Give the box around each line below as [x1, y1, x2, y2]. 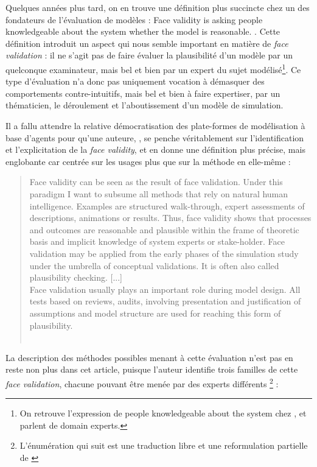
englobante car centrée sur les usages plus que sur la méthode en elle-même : [5, 155, 291, 167]
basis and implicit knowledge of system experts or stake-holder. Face [29, 235, 285, 248]
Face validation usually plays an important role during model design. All [29, 283, 301, 295]
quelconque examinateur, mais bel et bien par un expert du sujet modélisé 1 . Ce [5, 61, 301, 75]
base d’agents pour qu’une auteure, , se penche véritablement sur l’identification [5, 131, 304, 144]
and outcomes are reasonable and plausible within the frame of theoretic [29, 223, 299, 236]
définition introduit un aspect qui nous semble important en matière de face [5, 37, 288, 49]
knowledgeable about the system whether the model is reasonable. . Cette [5, 25, 280, 38]
